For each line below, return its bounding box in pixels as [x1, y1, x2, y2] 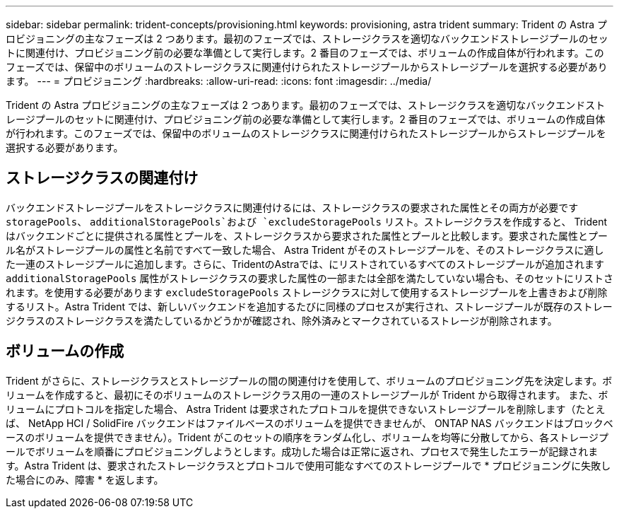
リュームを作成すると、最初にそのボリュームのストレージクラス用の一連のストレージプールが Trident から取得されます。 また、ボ [6, 388, 608, 401]
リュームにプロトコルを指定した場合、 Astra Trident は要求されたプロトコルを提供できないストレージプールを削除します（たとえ [6, 402, 606, 415]
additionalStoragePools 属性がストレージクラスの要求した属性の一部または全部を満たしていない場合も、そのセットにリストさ [6, 271, 613, 284]
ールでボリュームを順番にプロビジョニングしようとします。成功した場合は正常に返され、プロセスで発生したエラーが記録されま [6, 445, 599, 457]
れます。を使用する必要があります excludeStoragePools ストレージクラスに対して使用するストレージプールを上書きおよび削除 [6, 286, 608, 298]
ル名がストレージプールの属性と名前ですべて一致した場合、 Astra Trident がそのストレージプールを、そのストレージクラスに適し [6, 243, 604, 256]
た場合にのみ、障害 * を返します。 [6, 473, 164, 486]
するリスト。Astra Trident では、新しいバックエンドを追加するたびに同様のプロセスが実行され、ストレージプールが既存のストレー [6, 300, 613, 313]
